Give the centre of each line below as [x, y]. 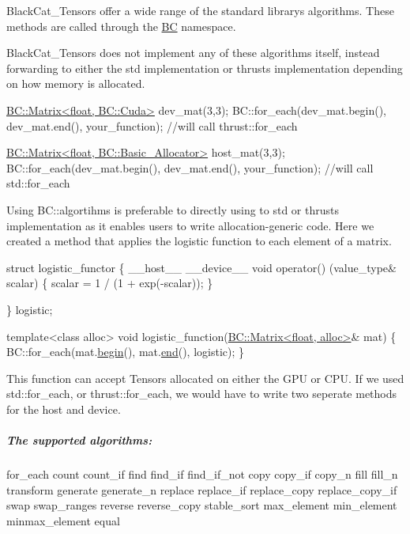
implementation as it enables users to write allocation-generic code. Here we [190, 225]
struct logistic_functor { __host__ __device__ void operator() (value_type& [201, 267]
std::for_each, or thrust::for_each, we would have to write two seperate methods [202, 394]
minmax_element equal [63, 520]
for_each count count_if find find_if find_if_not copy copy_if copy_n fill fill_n [202, 474]
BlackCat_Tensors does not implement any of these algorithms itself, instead [193, 53]
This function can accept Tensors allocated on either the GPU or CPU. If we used [205, 378]
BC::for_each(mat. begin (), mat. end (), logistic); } [125, 352]
